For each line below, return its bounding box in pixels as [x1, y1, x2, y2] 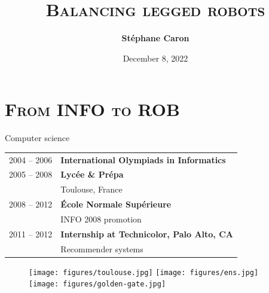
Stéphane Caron [121, 32, 189, 44]
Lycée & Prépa [60, 168, 124, 181]
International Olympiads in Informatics [60, 153, 226, 166]
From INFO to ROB [5, 97, 180, 121]
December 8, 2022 [123, 51, 188, 64]
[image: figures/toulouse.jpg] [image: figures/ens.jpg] [29, 268, 259, 277]
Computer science [5, 132, 70, 144]
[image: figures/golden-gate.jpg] [29, 280, 166, 289]
